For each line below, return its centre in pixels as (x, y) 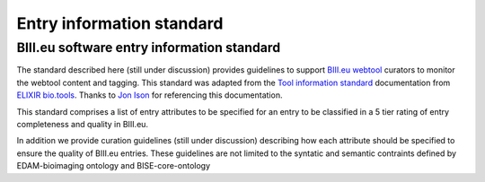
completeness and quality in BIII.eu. (82, 124)
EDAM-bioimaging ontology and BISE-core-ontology (114, 166)
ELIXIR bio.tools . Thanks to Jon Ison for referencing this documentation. (150, 95)
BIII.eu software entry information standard (149, 48)
